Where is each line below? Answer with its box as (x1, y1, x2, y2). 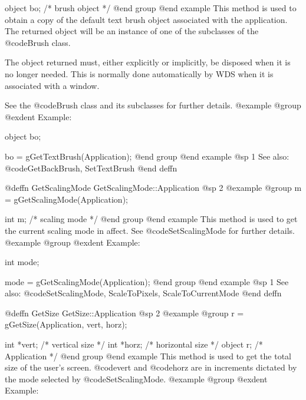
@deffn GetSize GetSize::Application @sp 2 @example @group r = (5, 306, 244, 319)
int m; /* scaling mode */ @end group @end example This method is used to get (5, 213, 298, 225)
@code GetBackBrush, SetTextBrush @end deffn (5, 161, 177, 174)
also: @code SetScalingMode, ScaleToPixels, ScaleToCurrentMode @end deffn (5, 287, 282, 299)
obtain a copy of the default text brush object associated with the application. (5, 13, 288, 25)
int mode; (5, 256, 40, 268)
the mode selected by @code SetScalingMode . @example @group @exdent (5, 372, 268, 385)
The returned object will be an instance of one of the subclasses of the (5, 25, 259, 37)
